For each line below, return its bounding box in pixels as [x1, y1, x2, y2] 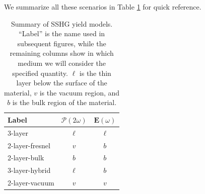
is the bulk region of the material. [12, 97, 117, 108]
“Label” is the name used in [19, 28, 105, 39]
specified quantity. [12, 67, 68, 78]
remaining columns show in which [10, 48, 114, 58]
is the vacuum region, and [39, 87, 120, 98]
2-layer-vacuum [8, 177, 54, 188]
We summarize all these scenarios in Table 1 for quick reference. [4, 2, 201, 12]
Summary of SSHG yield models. [11, 18, 113, 29]
